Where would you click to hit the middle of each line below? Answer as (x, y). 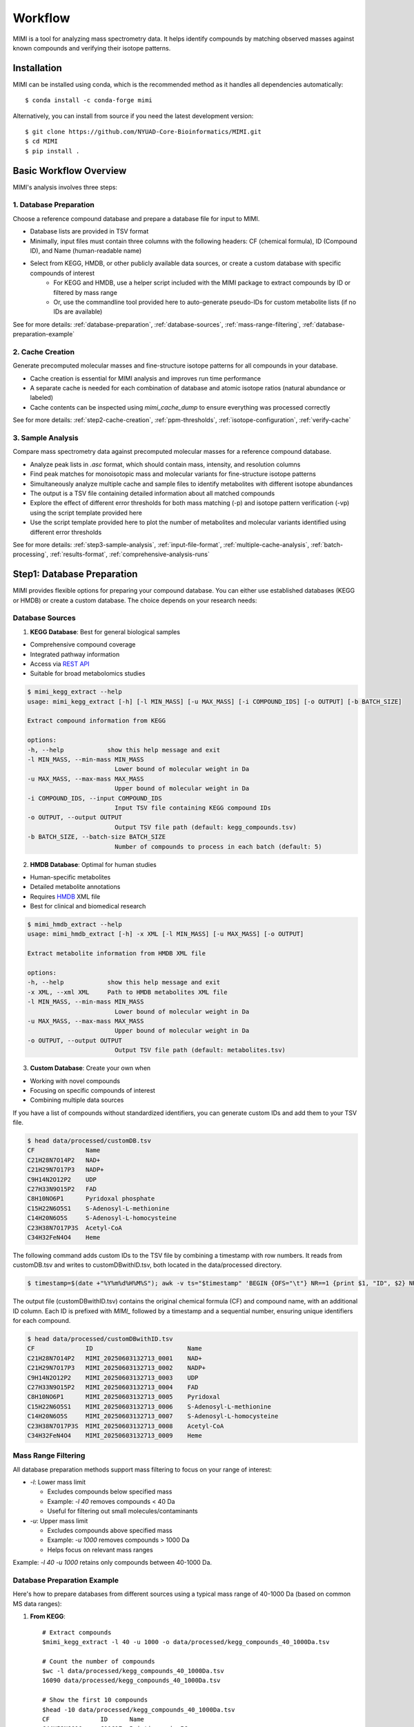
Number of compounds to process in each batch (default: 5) (218, 847)
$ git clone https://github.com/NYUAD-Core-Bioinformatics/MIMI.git (143, 132)
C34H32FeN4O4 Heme (64, 1237)
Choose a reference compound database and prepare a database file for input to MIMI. (136, 218)
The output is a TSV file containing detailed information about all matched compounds (152, 493)
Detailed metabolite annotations (75, 887)
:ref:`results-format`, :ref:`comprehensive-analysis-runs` (129, 554)
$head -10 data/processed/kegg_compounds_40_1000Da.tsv (139, 1709)
